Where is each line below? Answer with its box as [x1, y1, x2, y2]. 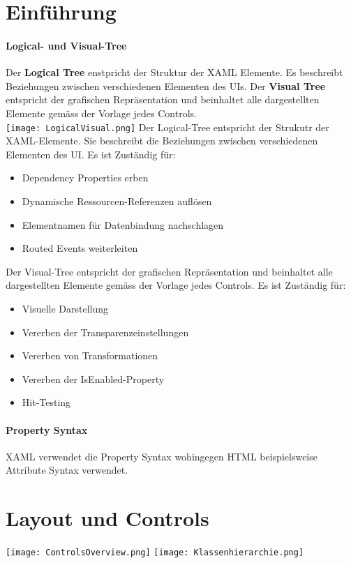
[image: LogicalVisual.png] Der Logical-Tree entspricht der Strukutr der [6, 119, 329, 134]
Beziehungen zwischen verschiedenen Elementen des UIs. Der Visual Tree [6, 78, 326, 93]
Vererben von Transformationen [22, 348, 158, 363]
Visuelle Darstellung [22, 301, 109, 315]
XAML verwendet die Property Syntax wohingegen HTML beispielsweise [6, 449, 318, 463]
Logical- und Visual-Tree [6, 38, 127, 52]
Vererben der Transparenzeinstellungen [22, 324, 189, 339]
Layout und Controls [6, 504, 209, 532]
